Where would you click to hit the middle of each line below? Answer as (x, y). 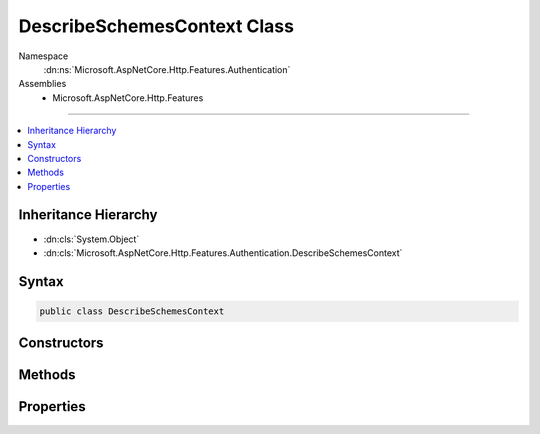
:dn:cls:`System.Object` (91, 239)
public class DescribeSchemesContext (132, 311)
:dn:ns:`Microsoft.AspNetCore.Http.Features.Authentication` (167, 69)
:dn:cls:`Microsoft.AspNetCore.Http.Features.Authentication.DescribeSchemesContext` (223, 252)
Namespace (43, 56)
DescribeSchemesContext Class (156, 26)
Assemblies (42, 84)
